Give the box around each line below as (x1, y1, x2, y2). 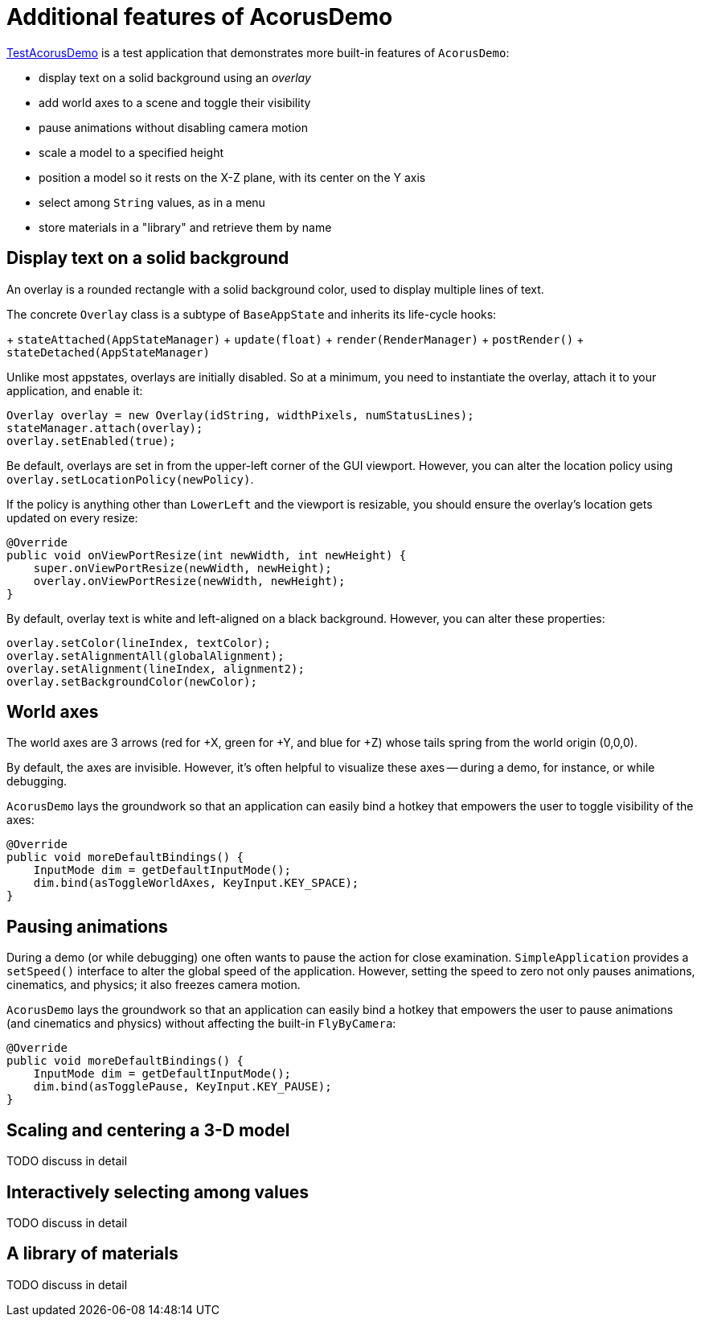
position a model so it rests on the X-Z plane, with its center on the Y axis (39, 170, 426, 184)
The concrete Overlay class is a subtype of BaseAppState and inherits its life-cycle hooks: (6, 307, 497, 321)
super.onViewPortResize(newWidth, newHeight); (33, 561, 332, 575)
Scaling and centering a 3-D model (6, 1119, 290, 1140)
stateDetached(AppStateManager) (6, 345, 210, 359)
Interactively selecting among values (6, 1181, 310, 1202)
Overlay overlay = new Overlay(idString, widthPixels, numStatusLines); (6, 408, 474, 422)
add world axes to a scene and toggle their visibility (39, 95, 311, 109)
